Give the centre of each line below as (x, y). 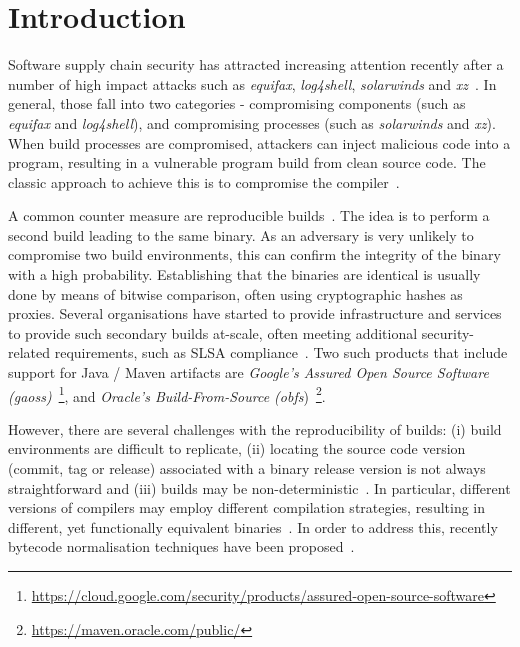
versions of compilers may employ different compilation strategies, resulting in (247, 507)
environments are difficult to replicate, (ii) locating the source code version (237, 448)
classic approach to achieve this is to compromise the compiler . (204, 181)
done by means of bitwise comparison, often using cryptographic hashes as (235, 293)
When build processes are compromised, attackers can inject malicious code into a (259, 142)
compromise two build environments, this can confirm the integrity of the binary (254, 254)
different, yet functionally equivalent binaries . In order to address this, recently (253, 526)
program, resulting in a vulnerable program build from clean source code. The (247, 162)
